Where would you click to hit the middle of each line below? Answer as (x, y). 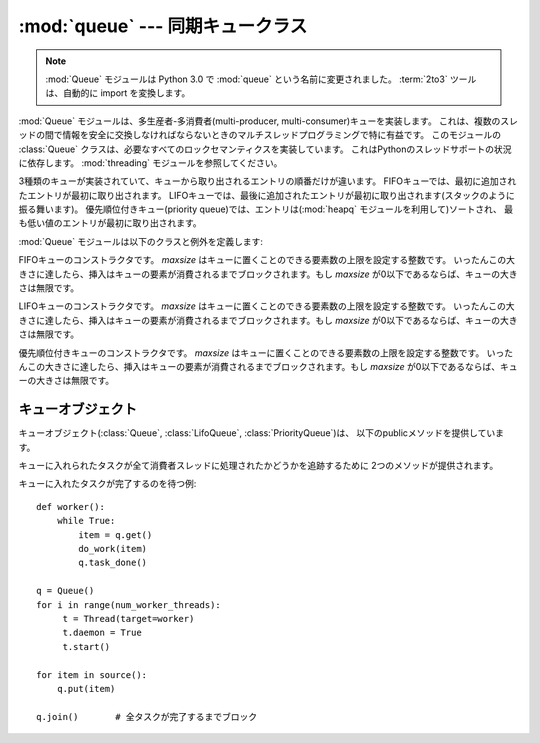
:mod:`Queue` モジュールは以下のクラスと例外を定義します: (141, 241)
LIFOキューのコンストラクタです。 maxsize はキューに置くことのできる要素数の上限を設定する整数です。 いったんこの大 (266, 306)
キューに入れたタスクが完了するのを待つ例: (107, 484)
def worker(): (70, 506)
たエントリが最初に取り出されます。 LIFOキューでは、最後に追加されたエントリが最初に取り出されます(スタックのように (266, 195)
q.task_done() (113, 563)
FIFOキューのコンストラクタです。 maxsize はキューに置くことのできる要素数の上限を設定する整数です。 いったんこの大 (266, 260)
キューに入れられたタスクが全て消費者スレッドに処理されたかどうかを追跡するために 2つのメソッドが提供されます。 (258, 466)
